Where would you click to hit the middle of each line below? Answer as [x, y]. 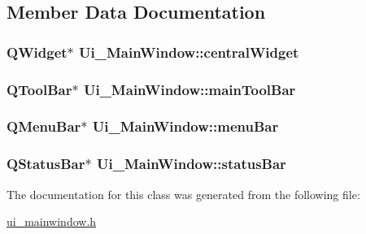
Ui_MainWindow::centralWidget [189, 52]
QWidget [37, 52]
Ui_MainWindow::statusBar [191, 164]
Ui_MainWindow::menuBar [185, 126]
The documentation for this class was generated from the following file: [183, 194]
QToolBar [39, 89]
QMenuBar [44, 126]
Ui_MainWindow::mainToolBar [190, 89]
